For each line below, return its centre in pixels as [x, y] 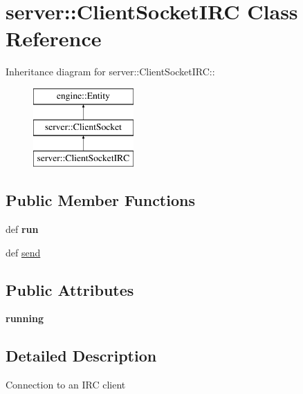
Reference [54, 38]
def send [23, 252]
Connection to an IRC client [66, 385]
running [25, 318]
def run [22, 229]
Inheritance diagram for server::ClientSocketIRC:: [110, 72]
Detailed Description [81, 356]
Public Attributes [70, 289]
